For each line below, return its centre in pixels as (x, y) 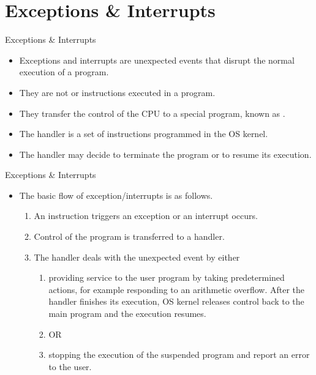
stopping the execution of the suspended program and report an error (179, 355)
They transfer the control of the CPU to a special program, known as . (152, 113)
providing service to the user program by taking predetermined (167, 277)
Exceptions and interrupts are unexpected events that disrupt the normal (157, 60)
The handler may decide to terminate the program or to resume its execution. (165, 154)
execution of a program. (64, 72)
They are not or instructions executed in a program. (117, 92)
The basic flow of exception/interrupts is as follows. (116, 195)
